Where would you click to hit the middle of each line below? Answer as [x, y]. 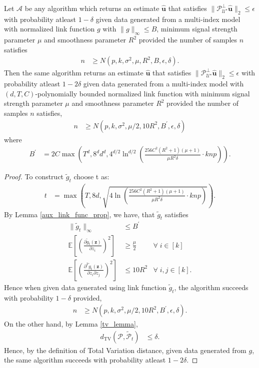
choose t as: [91, 177]
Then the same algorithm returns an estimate [74, 73]
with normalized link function [49, 29]
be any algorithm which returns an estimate [92, 8]
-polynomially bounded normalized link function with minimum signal [142, 93]
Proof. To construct [34, 177]
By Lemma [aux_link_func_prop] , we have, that [79, 214]
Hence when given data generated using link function [85, 287]
